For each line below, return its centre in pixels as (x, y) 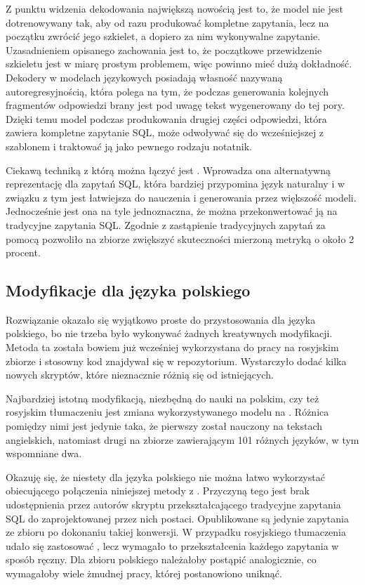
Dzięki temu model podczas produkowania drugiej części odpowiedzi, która (166, 118)
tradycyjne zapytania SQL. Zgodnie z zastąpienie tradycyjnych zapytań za (166, 224)
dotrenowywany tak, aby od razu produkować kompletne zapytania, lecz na (167, 22)
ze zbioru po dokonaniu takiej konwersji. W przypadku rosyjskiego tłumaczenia (176, 532)
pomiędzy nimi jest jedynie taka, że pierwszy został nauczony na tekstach (164, 426)
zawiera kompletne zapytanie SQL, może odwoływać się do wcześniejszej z (165, 132)
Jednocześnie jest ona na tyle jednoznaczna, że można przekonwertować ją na (172, 211)
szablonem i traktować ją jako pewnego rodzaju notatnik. (129, 146)
